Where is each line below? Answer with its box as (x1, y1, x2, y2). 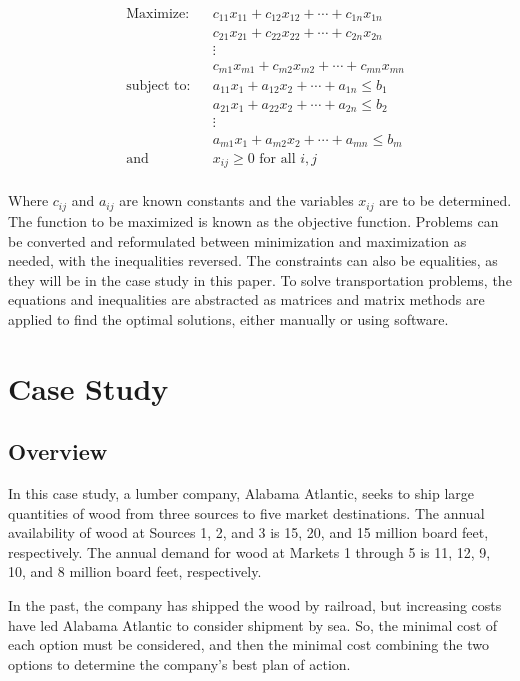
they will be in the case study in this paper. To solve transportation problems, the (8, 269, 512, 290)
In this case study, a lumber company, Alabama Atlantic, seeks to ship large (8, 483, 475, 504)
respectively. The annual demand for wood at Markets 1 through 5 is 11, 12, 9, (8, 541, 491, 562)
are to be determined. (379, 190, 512, 211)
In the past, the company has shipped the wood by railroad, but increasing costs (8, 595, 502, 616)
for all (259, 151, 296, 166)
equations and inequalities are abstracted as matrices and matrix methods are (8, 289, 485, 310)
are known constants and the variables (119, 190, 354, 211)
